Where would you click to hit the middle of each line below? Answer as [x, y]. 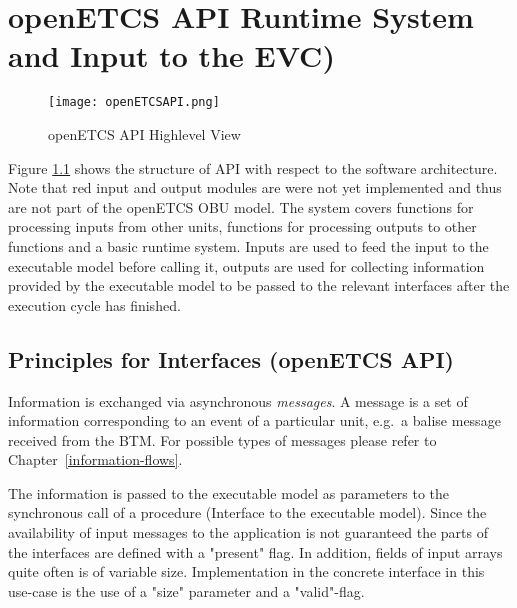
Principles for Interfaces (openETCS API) [231, 358]
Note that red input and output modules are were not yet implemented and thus [255, 187]
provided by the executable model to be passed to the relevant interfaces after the [259, 285]
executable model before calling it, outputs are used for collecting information [246, 265]
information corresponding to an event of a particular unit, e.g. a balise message [254, 420]
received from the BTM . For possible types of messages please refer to [222, 439]
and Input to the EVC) [171, 55]
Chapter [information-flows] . [95, 459]
